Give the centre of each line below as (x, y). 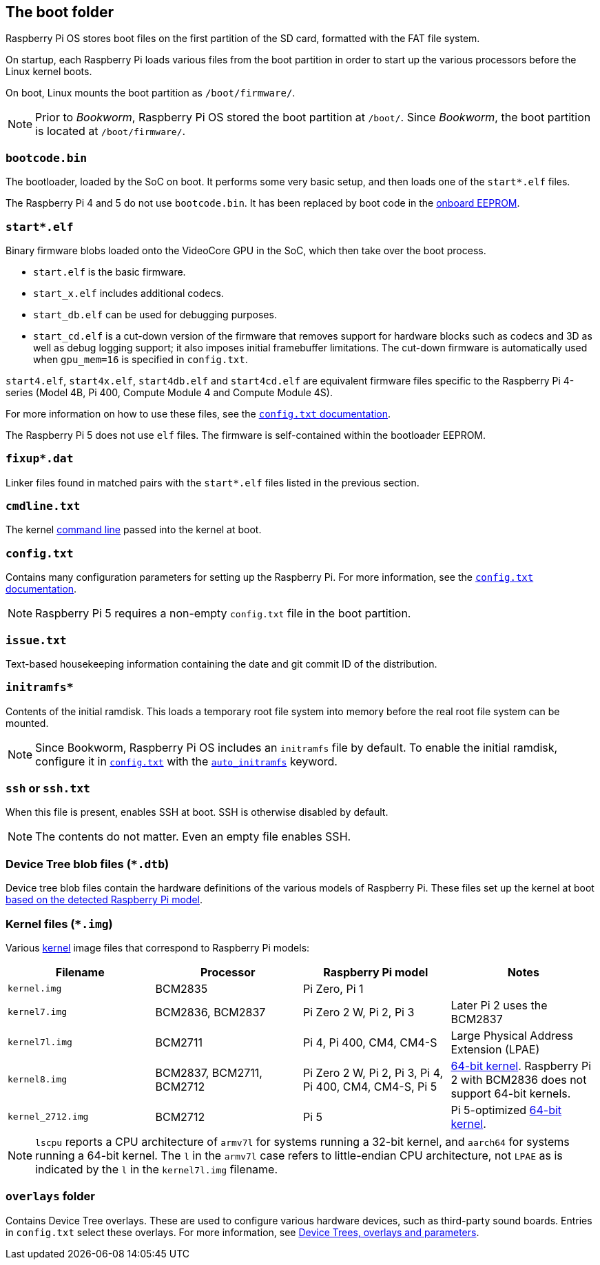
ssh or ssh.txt (48, 789)
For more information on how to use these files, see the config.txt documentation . (198, 413)
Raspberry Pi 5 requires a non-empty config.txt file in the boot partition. (223, 614)
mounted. (27, 723)
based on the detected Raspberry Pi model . (104, 900)
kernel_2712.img (48, 1117)
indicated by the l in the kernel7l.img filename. (157, 1169)
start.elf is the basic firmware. (110, 271)
